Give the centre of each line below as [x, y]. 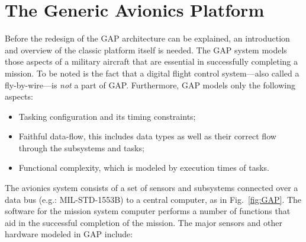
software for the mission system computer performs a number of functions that [148, 211]
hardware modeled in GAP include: [69, 234]
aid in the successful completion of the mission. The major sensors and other [144, 222]
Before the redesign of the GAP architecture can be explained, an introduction [147, 38]
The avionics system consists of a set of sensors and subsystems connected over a [152, 188]
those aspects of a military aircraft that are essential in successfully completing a [152, 61]
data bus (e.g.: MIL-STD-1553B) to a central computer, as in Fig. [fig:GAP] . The [153, 199]
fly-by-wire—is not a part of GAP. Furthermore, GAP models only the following [150, 85]
